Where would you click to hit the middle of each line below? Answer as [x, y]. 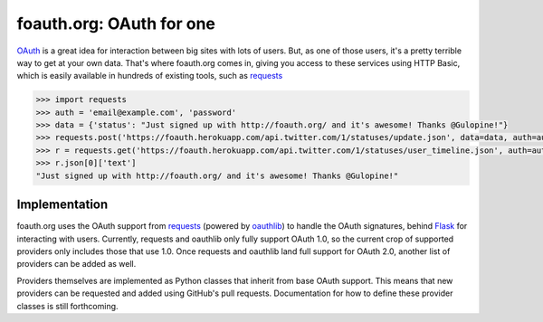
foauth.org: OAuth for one [116, 24]
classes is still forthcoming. [67, 306]
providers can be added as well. [76, 264]
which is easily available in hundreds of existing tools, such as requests [150, 76]
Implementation [62, 205]
